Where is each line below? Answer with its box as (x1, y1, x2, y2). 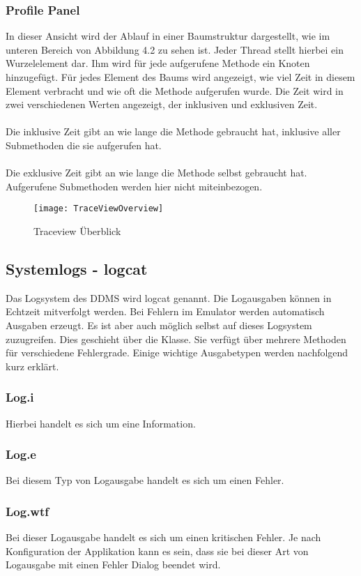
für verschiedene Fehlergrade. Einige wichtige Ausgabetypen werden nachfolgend (6, 345, 348, 360)
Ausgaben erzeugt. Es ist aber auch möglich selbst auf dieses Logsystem (6, 317, 312, 332)
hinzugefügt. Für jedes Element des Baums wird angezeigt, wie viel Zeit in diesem (6, 70, 355, 84)
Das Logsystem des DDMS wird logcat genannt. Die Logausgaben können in (6, 290, 332, 305)
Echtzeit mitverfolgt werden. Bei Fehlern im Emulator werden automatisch (6, 304, 325, 319)
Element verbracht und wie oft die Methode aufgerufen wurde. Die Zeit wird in (6, 83, 344, 98)
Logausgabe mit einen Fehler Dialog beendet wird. (6, 557, 221, 572)
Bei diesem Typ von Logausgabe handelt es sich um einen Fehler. (6, 473, 284, 487)
